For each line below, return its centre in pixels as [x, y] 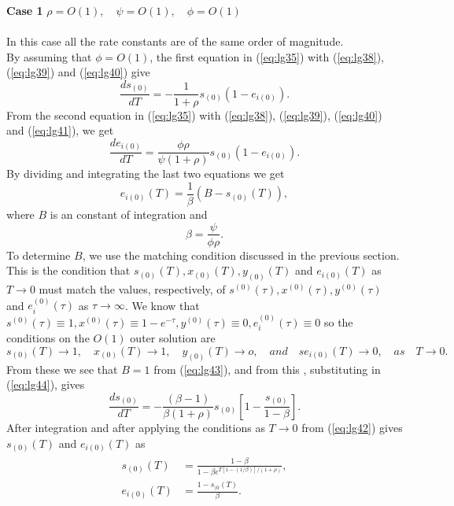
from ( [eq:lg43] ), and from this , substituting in [267, 369]
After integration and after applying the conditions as [136, 428]
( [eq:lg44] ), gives [46, 384]
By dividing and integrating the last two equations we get [146, 174]
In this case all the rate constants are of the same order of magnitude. [175, 41]
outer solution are [173, 338]
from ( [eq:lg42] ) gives [352, 428]
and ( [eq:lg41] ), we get [60, 130]
